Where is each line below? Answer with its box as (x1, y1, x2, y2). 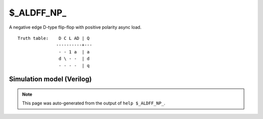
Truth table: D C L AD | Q (18, 35, 90, 41)
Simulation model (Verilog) (9, 75, 92, 84)
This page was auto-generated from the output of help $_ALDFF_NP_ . (22, 100, 166, 106)
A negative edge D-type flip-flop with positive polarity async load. (9, 24, 142, 30)
